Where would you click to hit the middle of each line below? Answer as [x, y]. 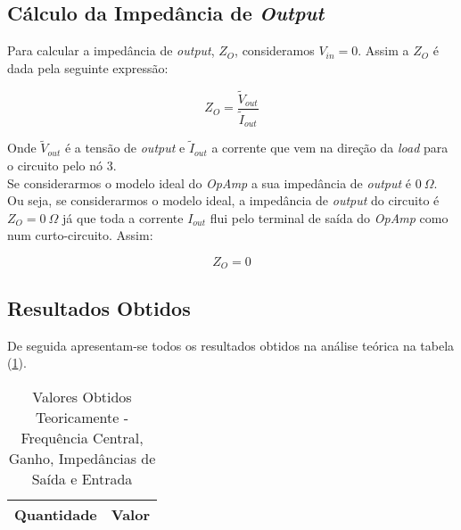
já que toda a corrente [123, 217]
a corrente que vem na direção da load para [330, 148]
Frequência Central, [82, 437]
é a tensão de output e [125, 148]
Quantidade [56, 514]
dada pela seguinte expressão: [88, 67]
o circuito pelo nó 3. [62, 165]
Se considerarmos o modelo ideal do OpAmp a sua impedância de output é [210, 182]
